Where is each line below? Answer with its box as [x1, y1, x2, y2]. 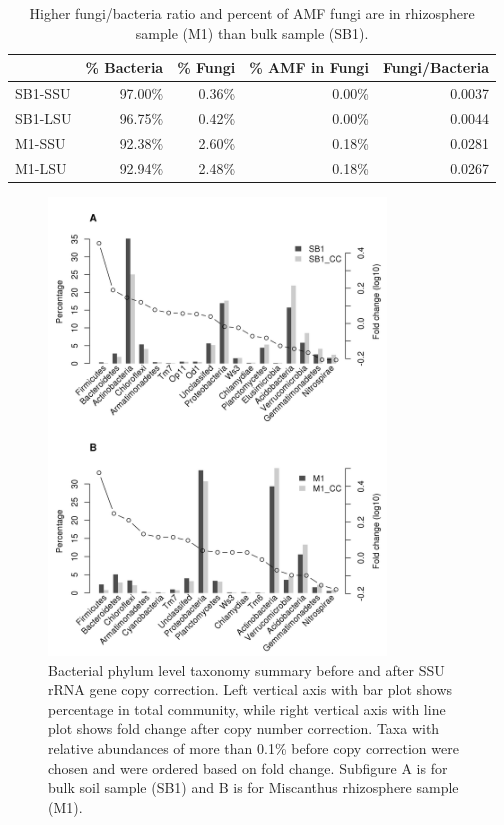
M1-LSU [15, 157, 67, 178]
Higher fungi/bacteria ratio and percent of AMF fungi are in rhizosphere [29, 3, 475, 23]
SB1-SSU [15, 83, 71, 104]
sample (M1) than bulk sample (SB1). [135, 22, 369, 43]
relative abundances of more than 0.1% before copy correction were [48, 738, 459, 759]
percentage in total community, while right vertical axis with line [48, 698, 446, 719]
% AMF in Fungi [249, 57, 369, 78]
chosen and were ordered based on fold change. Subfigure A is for [48, 757, 448, 778]
